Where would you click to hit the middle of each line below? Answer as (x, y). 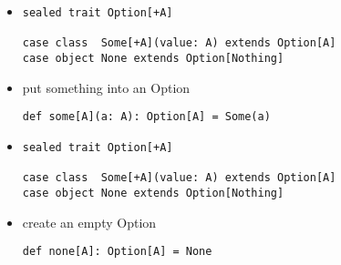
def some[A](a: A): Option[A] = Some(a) (146, 117)
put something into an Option (106, 87)
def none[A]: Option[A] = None (117, 252)
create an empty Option (89, 222)
